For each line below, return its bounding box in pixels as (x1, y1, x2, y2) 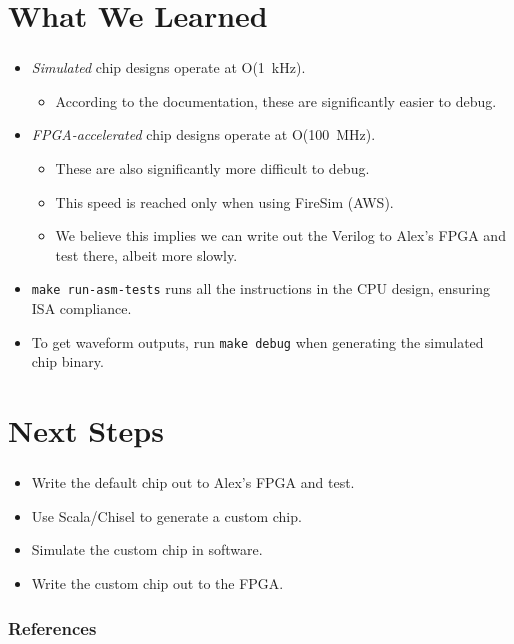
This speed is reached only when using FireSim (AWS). (55, 191, 394, 212)
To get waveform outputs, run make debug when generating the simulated (31, 331, 484, 352)
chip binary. (31, 351, 104, 372)
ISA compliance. (31, 298, 132, 319)
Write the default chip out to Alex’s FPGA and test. (31, 472, 355, 493)
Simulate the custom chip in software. (31, 539, 263, 560)
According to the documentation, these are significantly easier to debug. (55, 90, 497, 111)
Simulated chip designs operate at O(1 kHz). (31, 57, 306, 78)
